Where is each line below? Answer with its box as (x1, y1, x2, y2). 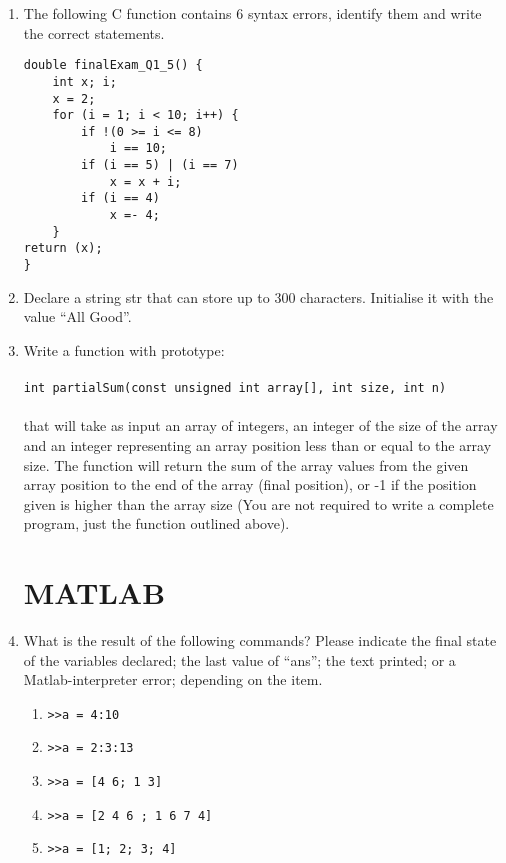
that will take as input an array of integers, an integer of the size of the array (23, 415, 498, 436)
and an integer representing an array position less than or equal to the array (23, 434, 492, 455)
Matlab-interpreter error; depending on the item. (23, 669, 323, 690)
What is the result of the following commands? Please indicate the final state (23, 630, 497, 651)
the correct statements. (23, 22, 165, 43)
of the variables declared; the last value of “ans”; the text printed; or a (23, 649, 456, 670)
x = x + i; (109, 174, 182, 189)
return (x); (23, 241, 103, 256)
